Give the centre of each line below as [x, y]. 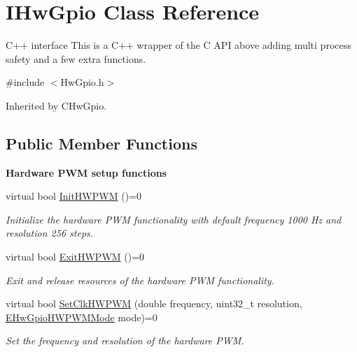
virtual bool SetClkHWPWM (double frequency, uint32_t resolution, [154, 303]
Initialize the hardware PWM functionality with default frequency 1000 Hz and [174, 219]
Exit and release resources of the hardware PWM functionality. [140, 280]
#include [25, 82]
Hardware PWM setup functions [86, 172]
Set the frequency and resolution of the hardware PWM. [125, 340]
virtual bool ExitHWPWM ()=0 [75, 257]
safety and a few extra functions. [76, 58]
